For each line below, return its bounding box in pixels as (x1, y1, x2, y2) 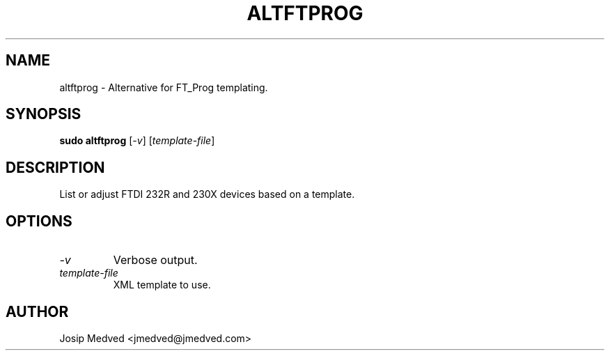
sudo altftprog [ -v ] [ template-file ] (59, 134, 215, 147)
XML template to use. (113, 279, 211, 291)
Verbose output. (113, 253, 198, 268)
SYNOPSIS (6, 105, 81, 123)
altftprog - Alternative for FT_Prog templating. (59, 81, 268, 93)
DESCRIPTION (6, 158, 105, 176)
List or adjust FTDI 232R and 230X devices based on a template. (59, 188, 355, 201)
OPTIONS (6, 212, 72, 230)
